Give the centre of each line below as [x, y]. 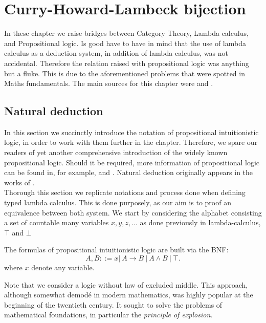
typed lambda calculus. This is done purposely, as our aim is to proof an [118, 202]
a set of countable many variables [57, 222]
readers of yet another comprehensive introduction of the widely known [116, 152]
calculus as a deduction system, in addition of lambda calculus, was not [116, 53]
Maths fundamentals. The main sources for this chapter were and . [109, 83]
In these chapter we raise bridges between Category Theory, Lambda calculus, [126, 33]
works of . [19, 182]
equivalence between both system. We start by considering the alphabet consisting [133, 212]
